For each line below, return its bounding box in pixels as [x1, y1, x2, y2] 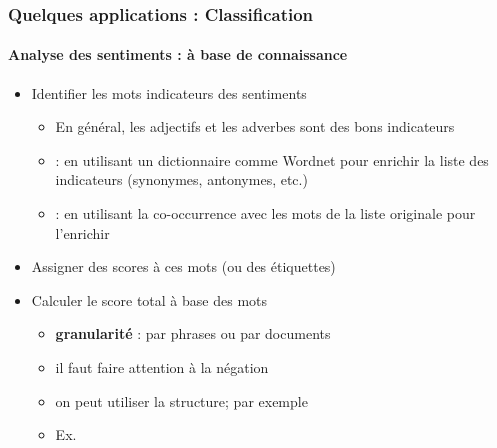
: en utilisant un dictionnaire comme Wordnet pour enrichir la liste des [55, 149, 489, 170]
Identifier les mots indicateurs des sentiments [31, 82, 307, 103]
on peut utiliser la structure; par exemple [55, 390, 308, 411]
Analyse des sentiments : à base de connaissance [8, 44, 348, 65]
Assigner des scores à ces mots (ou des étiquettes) [31, 256, 336, 277]
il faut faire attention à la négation [55, 356, 269, 377]
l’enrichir [55, 222, 110, 243]
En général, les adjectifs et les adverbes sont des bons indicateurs [55, 116, 455, 137]
